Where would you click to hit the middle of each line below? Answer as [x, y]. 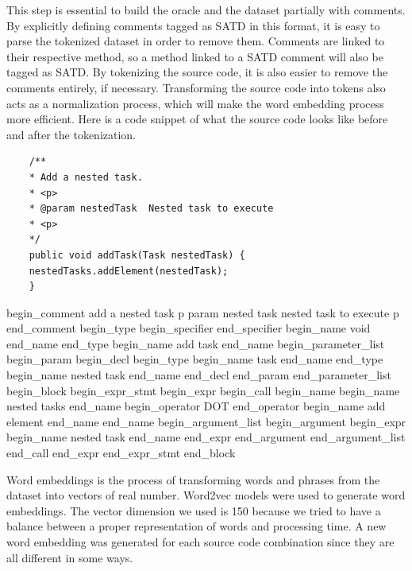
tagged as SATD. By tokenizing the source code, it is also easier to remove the [197, 72]
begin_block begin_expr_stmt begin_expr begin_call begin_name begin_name [203, 390]
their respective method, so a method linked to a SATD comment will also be [195, 56]
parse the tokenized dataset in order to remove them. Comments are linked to [196, 41]
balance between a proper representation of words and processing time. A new [196, 526]
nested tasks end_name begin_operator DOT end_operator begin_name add [196, 406]
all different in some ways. [70, 557]
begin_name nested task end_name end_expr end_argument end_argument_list [206, 437]
